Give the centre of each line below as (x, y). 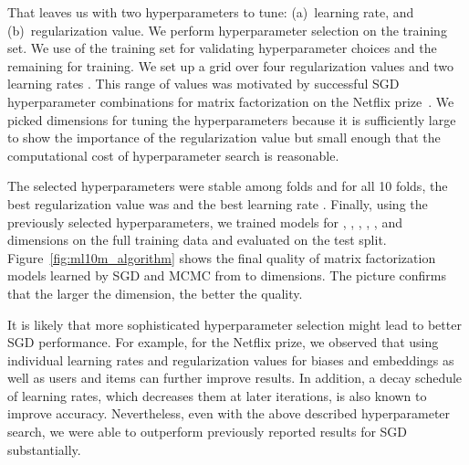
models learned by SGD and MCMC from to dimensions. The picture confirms (227, 275)
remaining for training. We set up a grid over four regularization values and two (230, 65)
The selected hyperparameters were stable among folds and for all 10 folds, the (228, 186)
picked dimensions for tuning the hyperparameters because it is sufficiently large (232, 119)
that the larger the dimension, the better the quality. (155, 293)
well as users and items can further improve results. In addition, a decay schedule (235, 378)
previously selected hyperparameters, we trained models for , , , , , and (205, 222)
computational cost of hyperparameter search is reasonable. (173, 155)
